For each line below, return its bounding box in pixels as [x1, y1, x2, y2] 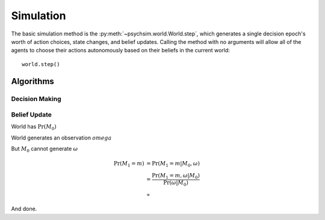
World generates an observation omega [11, 134, 112, 141]
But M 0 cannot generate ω [11, 145, 78, 154]
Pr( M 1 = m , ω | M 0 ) [151, 172, 200, 180]
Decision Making [11, 94, 61, 103]
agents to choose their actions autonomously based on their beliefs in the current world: [11, 47, 230, 54]
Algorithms [11, 76, 54, 87]
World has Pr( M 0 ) [11, 123, 57, 132]
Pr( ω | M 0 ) [163, 179, 189, 188]
